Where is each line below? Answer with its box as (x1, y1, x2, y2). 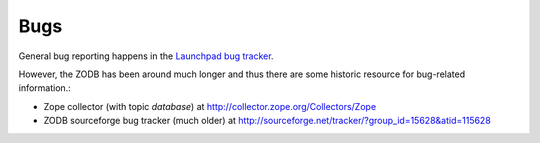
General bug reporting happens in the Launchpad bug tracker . (18, 50, 274, 62)
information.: (18, 82, 72, 94)
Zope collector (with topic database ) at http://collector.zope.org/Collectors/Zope (43, 100, 377, 112)
